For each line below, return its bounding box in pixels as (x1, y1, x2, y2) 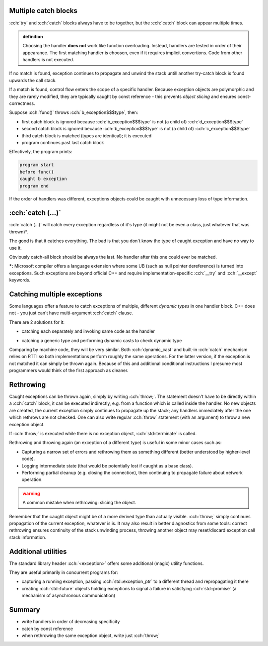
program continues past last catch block (21, 139, 104, 145)
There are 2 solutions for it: (9, 319, 65, 325)
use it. (9, 245, 22, 251)
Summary (9, 606, 40, 614)
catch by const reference (21, 626, 73, 632)
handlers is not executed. (22, 57, 74, 63)
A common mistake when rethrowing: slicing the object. (22, 500, 136, 506)
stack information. (9, 534, 47, 540)
